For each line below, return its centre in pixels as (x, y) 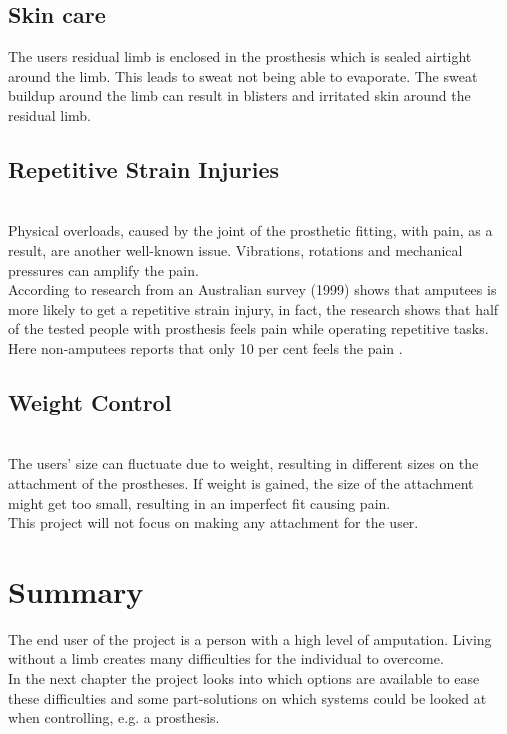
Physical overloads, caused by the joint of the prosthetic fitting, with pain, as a (250, 230)
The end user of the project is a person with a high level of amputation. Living (250, 638)
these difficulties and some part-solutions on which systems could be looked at (247, 697)
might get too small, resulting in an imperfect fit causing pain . (199, 502)
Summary (76, 590)
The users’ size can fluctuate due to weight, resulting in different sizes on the (243, 463)
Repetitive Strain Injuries (143, 168)
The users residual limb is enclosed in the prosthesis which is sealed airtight (240, 56)
